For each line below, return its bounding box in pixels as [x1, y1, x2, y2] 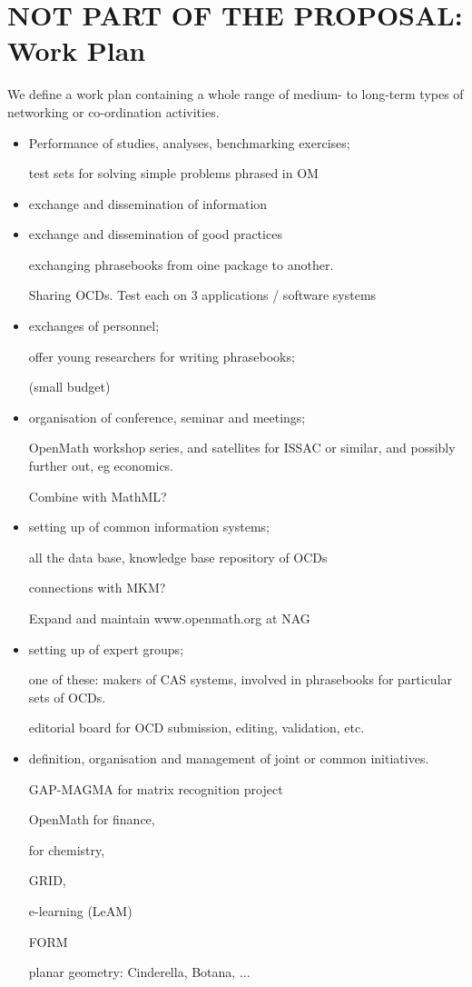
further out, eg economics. [28, 456, 174, 475]
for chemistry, [28, 840, 105, 859]
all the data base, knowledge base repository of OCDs [28, 547, 328, 566]
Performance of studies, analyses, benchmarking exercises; [28, 133, 350, 152]
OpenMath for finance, [28, 810, 155, 829]
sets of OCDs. [28, 687, 106, 706]
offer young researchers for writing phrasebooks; [28, 346, 295, 365]
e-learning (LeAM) [28, 901, 133, 920]
